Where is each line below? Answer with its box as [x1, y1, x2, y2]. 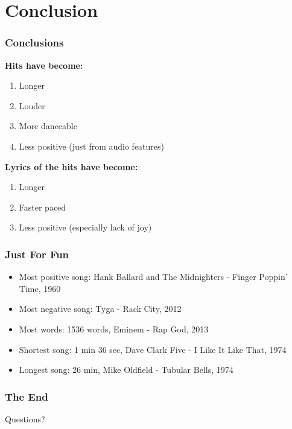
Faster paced [19, 200, 66, 213]
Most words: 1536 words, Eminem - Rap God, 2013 [19, 322, 209, 335]
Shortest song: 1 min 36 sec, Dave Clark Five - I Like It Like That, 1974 [19, 343, 287, 355]
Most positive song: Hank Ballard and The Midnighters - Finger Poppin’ [19, 270, 288, 283]
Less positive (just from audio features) [19, 139, 165, 152]
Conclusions [5, 35, 64, 50]
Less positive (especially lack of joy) [19, 221, 152, 234]
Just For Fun [5, 246, 69, 261]
